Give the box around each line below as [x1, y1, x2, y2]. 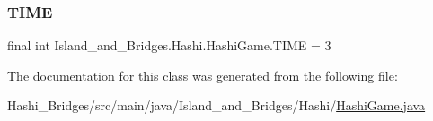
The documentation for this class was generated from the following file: [7, 65, 398, 84]
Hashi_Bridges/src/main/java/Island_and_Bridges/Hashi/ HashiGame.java [7, 96, 426, 115]
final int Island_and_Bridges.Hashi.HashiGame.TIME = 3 [7, 36, 331, 55]
